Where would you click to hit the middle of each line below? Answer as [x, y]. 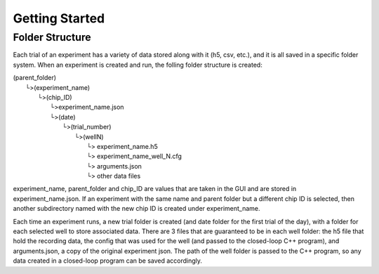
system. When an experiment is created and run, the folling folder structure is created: [138, 65]
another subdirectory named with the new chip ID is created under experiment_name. [137, 209]
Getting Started [59, 18]
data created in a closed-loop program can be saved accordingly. [108, 261]
